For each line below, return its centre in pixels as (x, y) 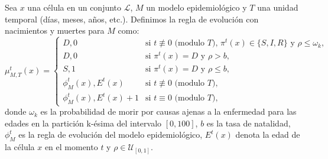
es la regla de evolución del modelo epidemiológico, (111, 134)
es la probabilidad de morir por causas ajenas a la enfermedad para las (168, 111)
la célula (20, 147)
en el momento (71, 147)
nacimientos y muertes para (55, 30)
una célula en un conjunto (74, 7)
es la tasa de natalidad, (249, 123)
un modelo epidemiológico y (197, 7)
